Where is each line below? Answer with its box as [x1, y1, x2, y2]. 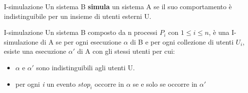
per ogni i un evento [15, 78, 76, 89]
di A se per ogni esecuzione [40, 36, 121, 46]
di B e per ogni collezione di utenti [130, 36, 234, 46]
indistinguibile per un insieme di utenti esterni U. [4, 11, 152, 21]
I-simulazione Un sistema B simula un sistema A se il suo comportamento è [4, 1, 232, 11]
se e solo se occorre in [133, 78, 197, 89]
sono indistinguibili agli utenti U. [36, 62, 135, 72]
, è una [209, 27, 229, 37]
